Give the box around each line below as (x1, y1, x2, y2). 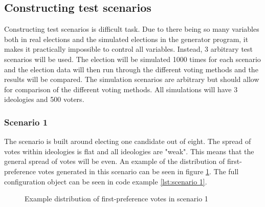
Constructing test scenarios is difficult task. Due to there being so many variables (4, 24, 259, 34)
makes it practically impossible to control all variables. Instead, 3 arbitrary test (4, 44, 253, 54)
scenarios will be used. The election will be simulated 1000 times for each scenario (4, 53, 261, 64)
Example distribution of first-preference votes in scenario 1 (25, 193, 208, 204)
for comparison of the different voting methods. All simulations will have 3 (4, 84, 238, 94)
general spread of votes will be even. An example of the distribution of (4, 156, 225, 167)
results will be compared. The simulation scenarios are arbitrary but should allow (4, 74, 259, 85)
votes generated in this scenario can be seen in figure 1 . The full (38, 165, 239, 176)
